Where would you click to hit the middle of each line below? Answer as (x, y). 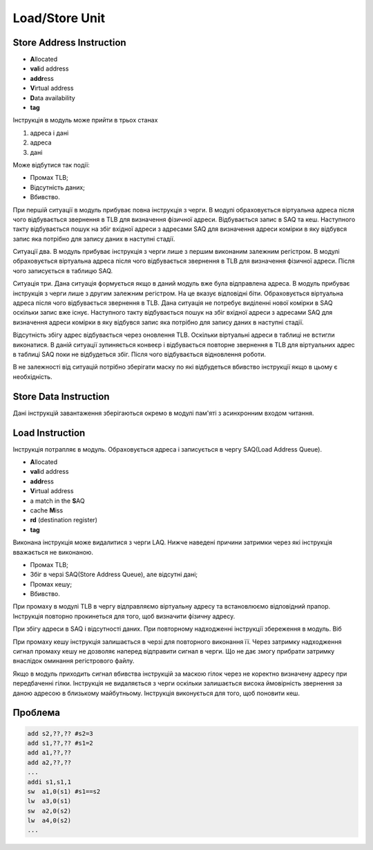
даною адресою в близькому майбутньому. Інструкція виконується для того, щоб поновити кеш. (156, 693)
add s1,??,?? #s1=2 (60, 743)
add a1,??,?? (49, 753)
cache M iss (47, 510)
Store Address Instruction (70, 43)
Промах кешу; (51, 584)
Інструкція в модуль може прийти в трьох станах (85, 120)
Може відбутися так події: (51, 165)
